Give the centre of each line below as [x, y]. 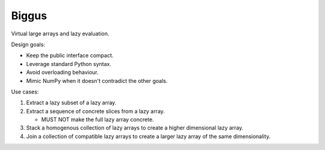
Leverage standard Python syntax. [69, 64]
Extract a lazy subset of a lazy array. [71, 103]
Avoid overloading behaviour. [62, 73]
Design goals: [28, 44]
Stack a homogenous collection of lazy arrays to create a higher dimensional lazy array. [135, 128]
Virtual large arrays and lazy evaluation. [60, 34]
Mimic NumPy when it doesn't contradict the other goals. [97, 80]
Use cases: [25, 91]
